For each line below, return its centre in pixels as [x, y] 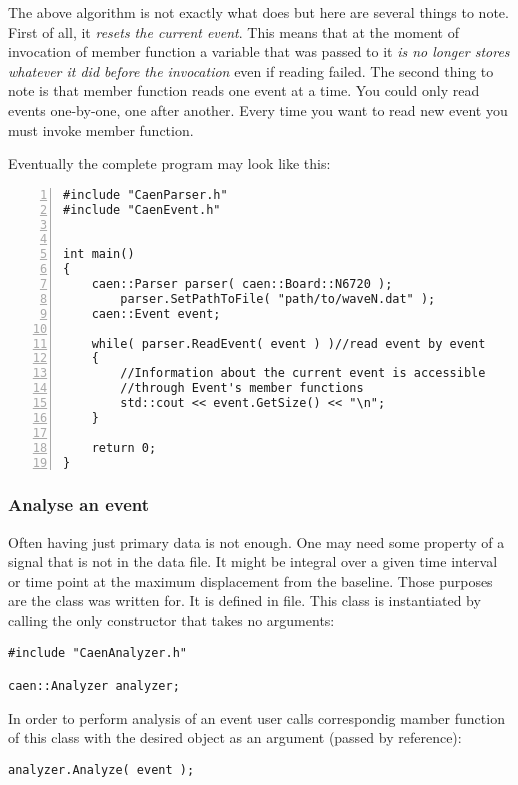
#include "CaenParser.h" [145, 194]
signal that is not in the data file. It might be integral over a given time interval [253, 561]
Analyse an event [79, 504]
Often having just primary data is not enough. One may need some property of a [256, 541]
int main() [99, 254]
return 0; [124, 447]
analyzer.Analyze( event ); [101, 769]
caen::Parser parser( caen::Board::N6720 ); [242, 284]
